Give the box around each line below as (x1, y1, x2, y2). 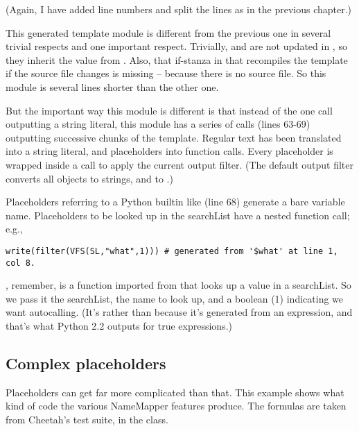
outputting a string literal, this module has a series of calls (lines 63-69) (6, 117, 310, 131)
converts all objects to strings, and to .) (6, 171, 173, 185)
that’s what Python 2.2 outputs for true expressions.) (6, 319, 233, 332)
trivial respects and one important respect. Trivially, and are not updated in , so (6, 39, 347, 53)
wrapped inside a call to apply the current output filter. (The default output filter (6, 157, 354, 171)
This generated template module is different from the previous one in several (6, 25, 331, 40)
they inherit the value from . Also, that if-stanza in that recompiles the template (6, 52, 348, 67)
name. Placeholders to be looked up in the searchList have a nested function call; (6, 208, 350, 222)
